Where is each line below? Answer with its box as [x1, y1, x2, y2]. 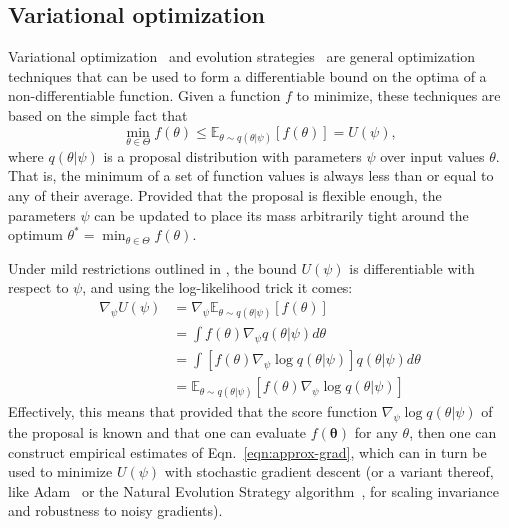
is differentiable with [349, 257, 475, 278]
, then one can [409, 422, 497, 443]
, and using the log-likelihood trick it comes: [82, 277, 353, 298]
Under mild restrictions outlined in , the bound [8, 257, 297, 278]
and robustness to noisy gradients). [8, 500, 223, 521]
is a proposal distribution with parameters [103, 145, 362, 166]
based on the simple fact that [8, 104, 188, 125]
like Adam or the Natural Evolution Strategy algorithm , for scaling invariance [8, 480, 499, 501]
